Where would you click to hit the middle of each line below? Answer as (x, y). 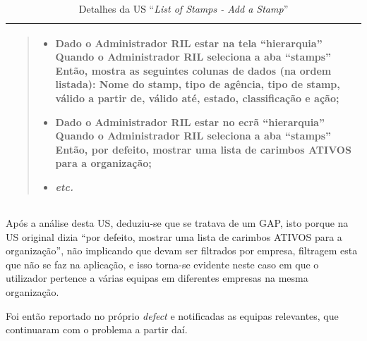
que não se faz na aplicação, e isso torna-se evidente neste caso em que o (162, 264)
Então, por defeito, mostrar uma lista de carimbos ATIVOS (203, 149)
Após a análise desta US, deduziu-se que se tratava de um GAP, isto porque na (177, 223)
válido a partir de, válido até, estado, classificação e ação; (197, 98)
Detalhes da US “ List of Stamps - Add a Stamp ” (183, 8)
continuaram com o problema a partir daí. (97, 329)
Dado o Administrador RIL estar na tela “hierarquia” (189, 43)
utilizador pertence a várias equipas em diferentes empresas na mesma (157, 278)
